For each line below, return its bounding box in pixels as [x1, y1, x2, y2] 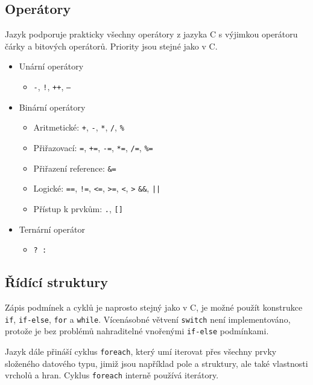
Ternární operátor [19, 222, 85, 235]
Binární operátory [19, 100, 86, 113]
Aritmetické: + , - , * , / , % [33, 121, 124, 134]
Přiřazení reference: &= [33, 161, 116, 174]
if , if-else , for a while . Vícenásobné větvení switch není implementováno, [5, 312, 291, 325]
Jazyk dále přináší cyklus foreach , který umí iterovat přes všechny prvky [5, 345, 277, 357]
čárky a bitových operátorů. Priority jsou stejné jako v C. [5, 39, 218, 52]
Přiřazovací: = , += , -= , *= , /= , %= [33, 141, 153, 154]
